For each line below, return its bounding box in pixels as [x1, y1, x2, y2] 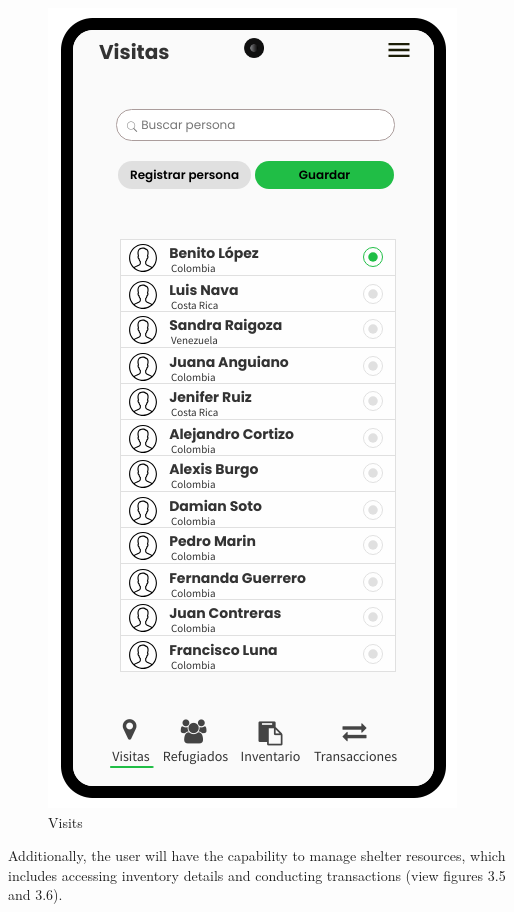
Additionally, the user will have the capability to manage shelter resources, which [8, 845, 506, 866]
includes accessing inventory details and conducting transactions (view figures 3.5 [8, 864, 506, 885]
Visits [48, 811, 83, 832]
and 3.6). [8, 884, 63, 905]
